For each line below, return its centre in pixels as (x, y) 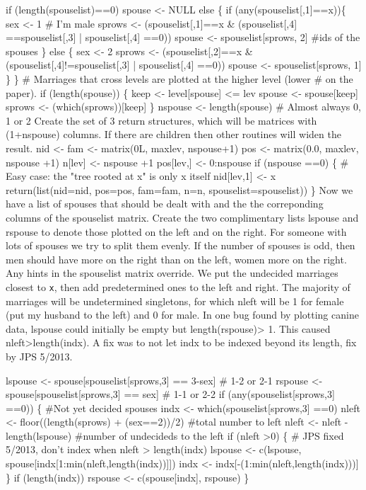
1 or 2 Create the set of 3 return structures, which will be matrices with (161, 120)
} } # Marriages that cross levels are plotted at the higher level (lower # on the (179, 78)
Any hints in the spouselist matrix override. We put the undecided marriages (172, 273)
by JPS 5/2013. (39, 356)
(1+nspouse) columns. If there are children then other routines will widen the (173, 134)
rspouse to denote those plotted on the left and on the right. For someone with (176, 231)
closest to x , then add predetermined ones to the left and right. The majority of (178, 286)
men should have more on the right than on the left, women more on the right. (176, 259)
